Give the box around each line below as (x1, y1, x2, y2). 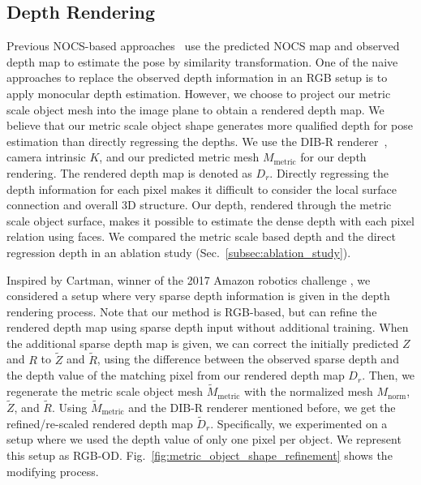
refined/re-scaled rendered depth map (6, 414, 193, 431)
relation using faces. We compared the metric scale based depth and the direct (6, 228, 396, 245)
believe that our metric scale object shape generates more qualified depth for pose (6, 117, 413, 134)
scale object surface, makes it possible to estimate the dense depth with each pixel (6, 212, 415, 229)
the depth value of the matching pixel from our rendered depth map (6, 367, 345, 384)
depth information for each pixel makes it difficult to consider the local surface (6, 180, 397, 197)
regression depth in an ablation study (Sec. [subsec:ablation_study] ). (6, 243, 351, 260)
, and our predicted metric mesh (99, 148, 260, 165)
